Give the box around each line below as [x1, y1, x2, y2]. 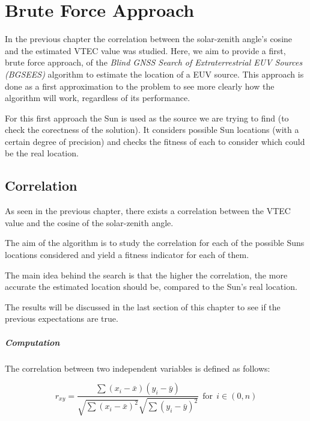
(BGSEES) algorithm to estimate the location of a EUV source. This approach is [5, 67, 304, 80]
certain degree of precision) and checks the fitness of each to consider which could [5, 135, 305, 147]
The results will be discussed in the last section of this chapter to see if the [5, 300, 281, 313]
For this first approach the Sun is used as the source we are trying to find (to [5, 111, 289, 124]
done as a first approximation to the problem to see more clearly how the [5, 79, 275, 92]
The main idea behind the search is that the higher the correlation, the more [5, 268, 288, 281]
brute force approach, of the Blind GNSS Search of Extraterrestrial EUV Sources [5, 56, 303, 69]
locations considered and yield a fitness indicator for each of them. [5, 248, 249, 261]
